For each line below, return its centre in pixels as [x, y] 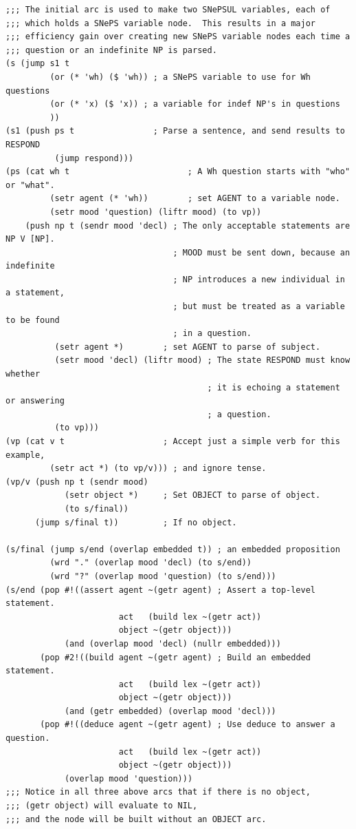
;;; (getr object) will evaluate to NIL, [102, 806]
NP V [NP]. [30, 239]
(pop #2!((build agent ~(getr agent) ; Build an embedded [175, 657]
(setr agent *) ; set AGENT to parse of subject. [188, 347]
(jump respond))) [94, 158]
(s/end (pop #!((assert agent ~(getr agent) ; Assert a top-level [161, 590]
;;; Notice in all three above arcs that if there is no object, [158, 792]
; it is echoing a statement [274, 387]
